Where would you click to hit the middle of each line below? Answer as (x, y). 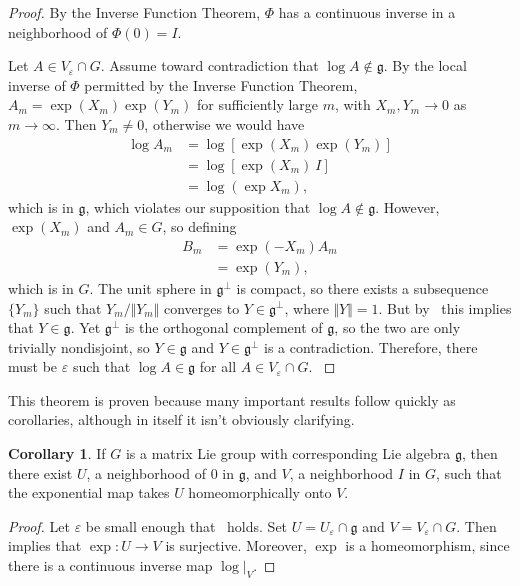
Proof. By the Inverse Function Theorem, (134, 12)
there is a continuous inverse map (110, 565)
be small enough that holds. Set (186, 525)
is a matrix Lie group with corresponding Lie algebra (288, 453)
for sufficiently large (257, 104)
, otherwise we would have (224, 123)
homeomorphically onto (260, 492)
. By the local (425, 65)
